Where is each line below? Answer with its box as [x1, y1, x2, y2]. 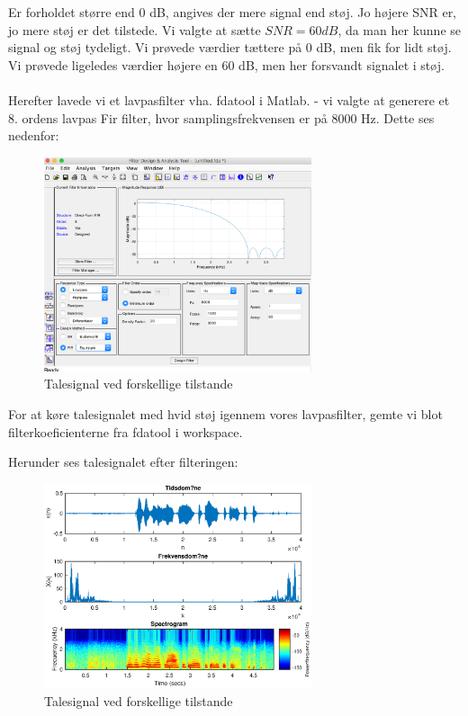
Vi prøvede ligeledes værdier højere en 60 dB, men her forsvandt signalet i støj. [8, 55, 445, 74]
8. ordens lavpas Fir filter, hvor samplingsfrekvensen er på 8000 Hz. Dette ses [8, 108, 435, 127]
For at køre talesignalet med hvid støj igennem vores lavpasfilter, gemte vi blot [8, 404, 443, 423]
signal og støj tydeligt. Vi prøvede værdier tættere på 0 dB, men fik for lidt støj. [8, 38, 452, 57]
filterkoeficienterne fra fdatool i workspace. [8, 422, 243, 441]
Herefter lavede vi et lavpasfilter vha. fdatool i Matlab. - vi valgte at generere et [8, 90, 450, 109]
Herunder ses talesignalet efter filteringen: [8, 452, 238, 471]
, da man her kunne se [337, 20, 461, 39]
